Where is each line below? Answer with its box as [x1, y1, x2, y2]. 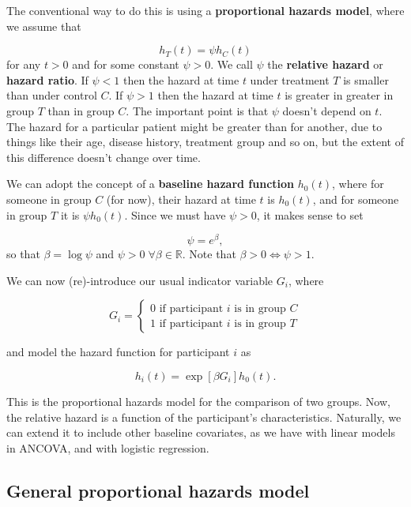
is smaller [343, 71, 389, 88]
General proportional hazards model [6, 478, 310, 502]
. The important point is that [126, 102, 269, 118]
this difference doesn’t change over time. [6, 148, 201, 165]
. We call [210, 56, 253, 73]
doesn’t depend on [282, 102, 371, 118]
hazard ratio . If [6, 71, 89, 88]
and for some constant [72, 56, 179, 73]
